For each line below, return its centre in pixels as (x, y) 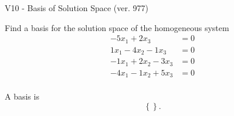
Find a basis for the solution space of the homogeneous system (117, 27)
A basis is (22, 96)
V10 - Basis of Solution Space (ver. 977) (77, 8)
